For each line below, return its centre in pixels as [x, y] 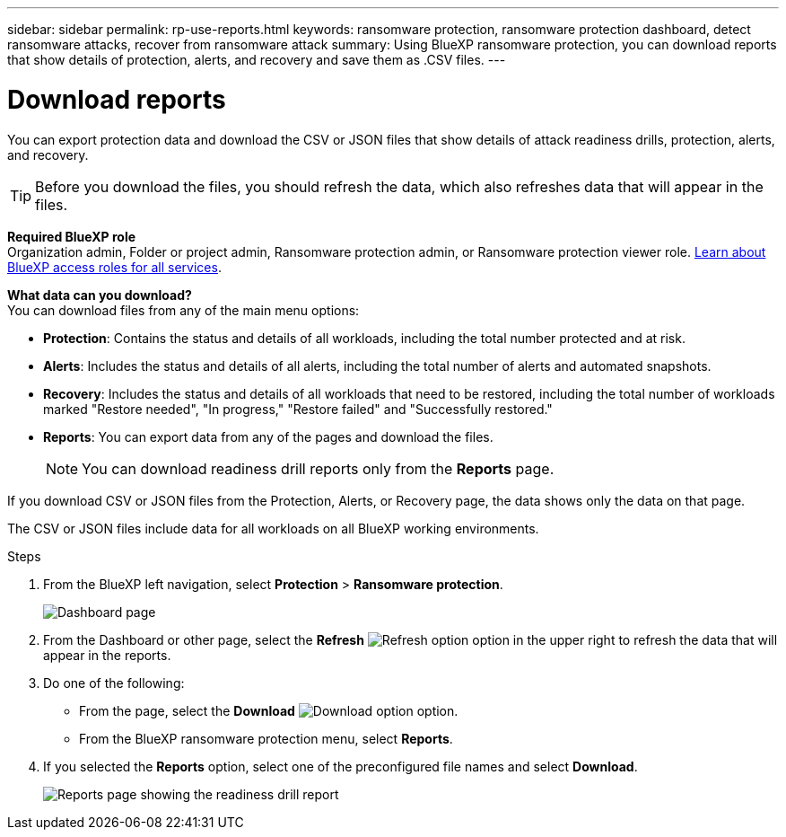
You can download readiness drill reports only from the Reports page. [318, 468]
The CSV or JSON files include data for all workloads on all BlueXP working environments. [273, 528]
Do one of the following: [114, 683]
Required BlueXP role [72, 236]
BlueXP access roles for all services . [114, 267]
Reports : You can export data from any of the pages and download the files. [268, 436]
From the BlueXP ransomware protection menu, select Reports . [266, 738]
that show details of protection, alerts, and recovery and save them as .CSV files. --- [257, 60]
